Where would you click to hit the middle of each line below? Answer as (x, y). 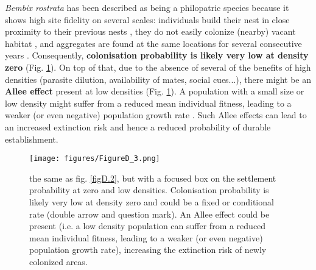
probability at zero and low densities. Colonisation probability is (149, 190)
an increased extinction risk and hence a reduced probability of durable (138, 126)
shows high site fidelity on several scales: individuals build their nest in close (147, 19)
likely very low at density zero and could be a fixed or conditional (152, 201)
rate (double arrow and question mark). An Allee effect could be (149, 214)
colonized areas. (58, 261)
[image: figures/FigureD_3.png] (95, 159)
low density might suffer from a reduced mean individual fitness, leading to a (148, 103)
